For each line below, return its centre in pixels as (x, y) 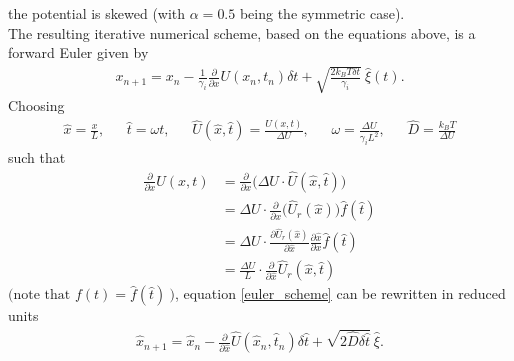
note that (42, 295)
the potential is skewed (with (97, 13)
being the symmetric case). (322, 13)
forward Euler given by (78, 52)
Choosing (36, 105)
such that (37, 157)
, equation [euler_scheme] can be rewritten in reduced (340, 293)
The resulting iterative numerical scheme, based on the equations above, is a (242, 32)
